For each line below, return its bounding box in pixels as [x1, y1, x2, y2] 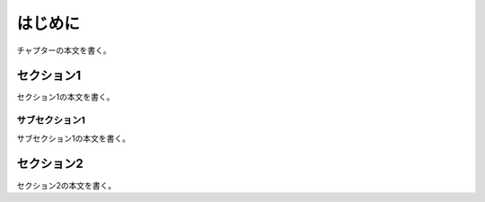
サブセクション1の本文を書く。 [16, 133, 130, 144]
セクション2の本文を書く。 [16, 180, 117, 190]
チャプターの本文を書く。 [16, 45, 111, 56]
